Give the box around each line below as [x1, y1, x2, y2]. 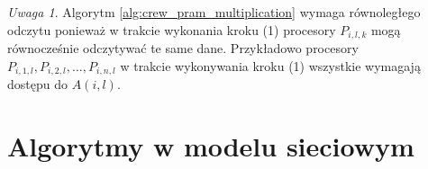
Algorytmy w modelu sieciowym [7, 127, 414, 164]
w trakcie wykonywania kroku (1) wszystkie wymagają [120, 56, 421, 75]
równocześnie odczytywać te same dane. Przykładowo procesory [7, 39, 359, 58]
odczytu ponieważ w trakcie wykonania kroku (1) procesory [7, 20, 336, 39]
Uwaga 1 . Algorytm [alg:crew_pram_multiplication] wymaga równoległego [7, 3, 421, 21]
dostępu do [7, 75, 68, 93]
